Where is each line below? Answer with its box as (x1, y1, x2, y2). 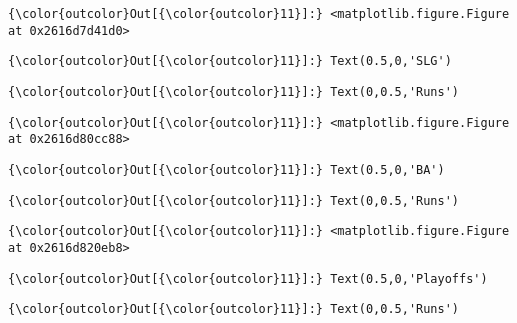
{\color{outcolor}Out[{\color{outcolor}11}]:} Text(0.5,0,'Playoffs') (8, 271, 488, 286)
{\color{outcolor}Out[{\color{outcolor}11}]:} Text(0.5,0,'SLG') (8, 54, 452, 69)
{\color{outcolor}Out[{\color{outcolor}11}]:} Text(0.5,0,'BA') (8, 162, 445, 177)
